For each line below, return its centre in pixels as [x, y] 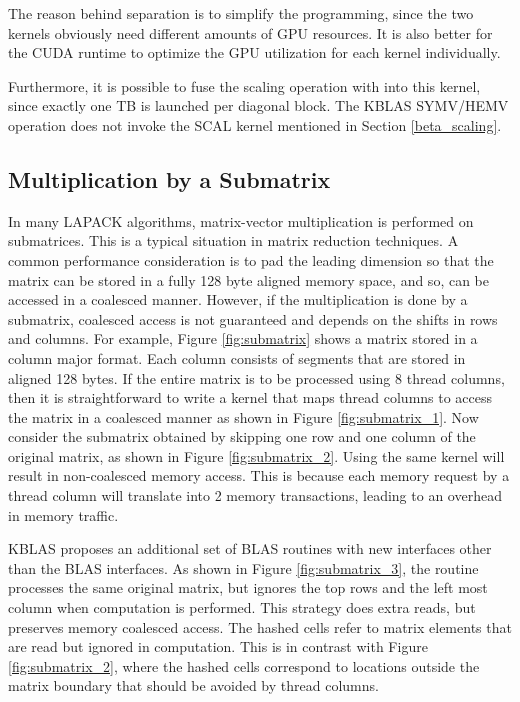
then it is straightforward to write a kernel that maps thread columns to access [250, 397]
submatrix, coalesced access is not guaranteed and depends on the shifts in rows [253, 318]
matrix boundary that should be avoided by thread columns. [193, 685]
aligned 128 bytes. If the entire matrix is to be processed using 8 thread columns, [256, 377]
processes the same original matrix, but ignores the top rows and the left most [248, 587]
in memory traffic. [63, 514]
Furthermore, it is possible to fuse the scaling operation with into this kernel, [244, 85]
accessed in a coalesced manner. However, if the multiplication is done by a [238, 299]
